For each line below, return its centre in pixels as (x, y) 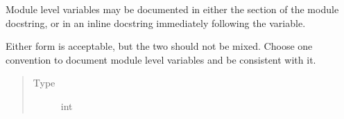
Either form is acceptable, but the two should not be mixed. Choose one (159, 46)
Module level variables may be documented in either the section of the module (172, 9)
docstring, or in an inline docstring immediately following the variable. (156, 22)
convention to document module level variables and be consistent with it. (161, 59)
